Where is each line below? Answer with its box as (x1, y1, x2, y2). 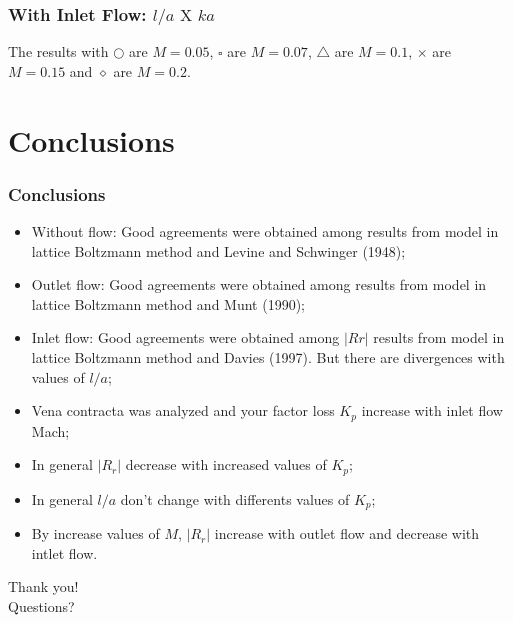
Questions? (8, 595, 75, 616)
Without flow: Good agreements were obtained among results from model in (31, 221, 499, 242)
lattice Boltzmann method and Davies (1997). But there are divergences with (31, 347, 505, 368)
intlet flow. (31, 542, 98, 563)
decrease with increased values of (125, 454, 327, 475)
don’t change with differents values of (120, 488, 350, 509)
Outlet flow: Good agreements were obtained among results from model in (31, 274, 487, 295)
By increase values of (31, 523, 160, 544)
